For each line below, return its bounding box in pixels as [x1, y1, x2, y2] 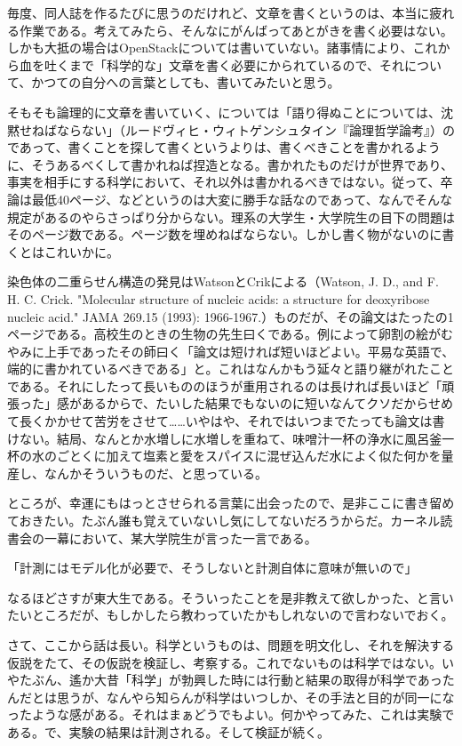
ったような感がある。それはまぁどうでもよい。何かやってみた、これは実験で [7, 705, 455, 724]
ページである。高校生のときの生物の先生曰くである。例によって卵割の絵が [7, 325, 441, 343]
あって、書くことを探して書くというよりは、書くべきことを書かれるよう [19, 138, 441, 156]
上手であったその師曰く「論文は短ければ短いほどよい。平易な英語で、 [44, 341, 455, 360]
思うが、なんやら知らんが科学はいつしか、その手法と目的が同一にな [56, 687, 455, 706]
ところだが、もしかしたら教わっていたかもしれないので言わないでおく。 [31, 606, 454, 624]
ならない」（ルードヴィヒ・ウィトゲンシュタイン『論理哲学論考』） [56, 120, 442, 139]
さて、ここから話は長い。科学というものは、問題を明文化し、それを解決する [7, 636, 455, 654]
